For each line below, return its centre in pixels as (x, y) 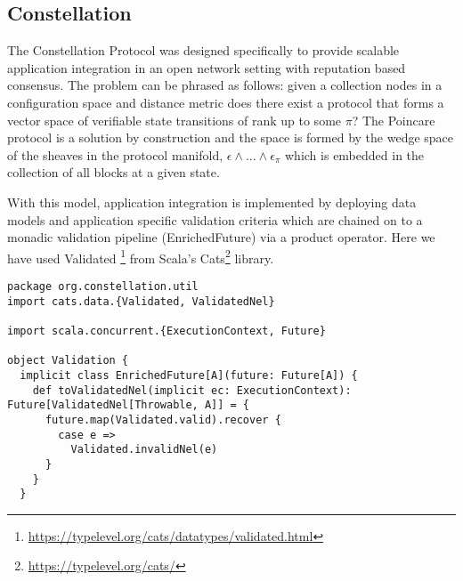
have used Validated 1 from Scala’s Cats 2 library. (141, 256)
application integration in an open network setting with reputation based (207, 67)
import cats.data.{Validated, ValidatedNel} (141, 301)
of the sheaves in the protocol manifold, (115, 154)
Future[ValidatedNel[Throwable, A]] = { (129, 405)
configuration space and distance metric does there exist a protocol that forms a (226, 102)
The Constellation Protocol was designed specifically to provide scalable (203, 50)
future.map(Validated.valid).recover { (163, 420)
